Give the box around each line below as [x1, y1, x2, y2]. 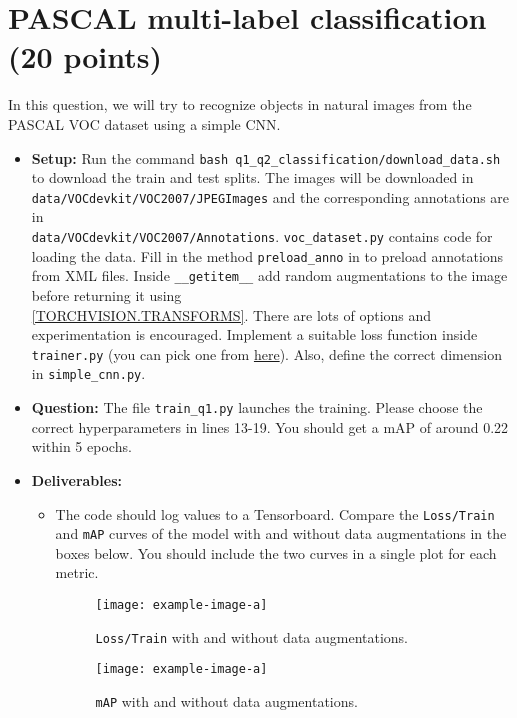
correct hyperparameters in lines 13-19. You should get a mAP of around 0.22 [31, 416, 509, 437]
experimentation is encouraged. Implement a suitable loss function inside [31, 324, 478, 345]
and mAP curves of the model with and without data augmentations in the [55, 523, 507, 544]
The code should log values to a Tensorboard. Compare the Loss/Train [55, 503, 495, 524]
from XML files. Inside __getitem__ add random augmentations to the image [31, 265, 508, 286]
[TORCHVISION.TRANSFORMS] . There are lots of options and [31, 304, 432, 325]
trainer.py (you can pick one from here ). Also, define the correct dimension [31, 343, 502, 364]
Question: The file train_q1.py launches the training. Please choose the [31, 397, 483, 418]
